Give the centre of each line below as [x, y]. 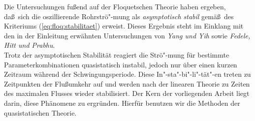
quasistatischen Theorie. [40, 112]
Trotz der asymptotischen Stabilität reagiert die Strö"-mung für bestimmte [117, 54]
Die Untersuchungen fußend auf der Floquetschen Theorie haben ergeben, [115, 6]
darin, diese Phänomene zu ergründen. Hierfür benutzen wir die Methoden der [122, 103]
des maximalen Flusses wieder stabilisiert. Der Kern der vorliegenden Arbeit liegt [127, 93]
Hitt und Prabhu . [30, 45]
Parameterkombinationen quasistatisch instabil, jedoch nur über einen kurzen [121, 64]
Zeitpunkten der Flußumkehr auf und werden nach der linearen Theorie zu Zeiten [127, 83]
